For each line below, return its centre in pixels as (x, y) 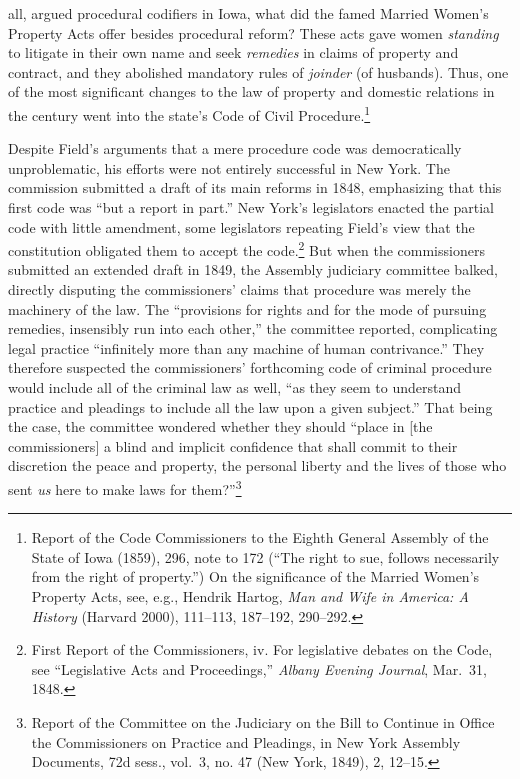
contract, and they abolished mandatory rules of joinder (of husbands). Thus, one (258, 71)
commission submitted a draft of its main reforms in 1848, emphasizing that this (255, 187)
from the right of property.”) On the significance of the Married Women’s (255, 576)
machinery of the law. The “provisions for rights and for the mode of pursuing (247, 308)
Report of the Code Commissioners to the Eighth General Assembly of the (260, 537)
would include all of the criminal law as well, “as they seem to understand (235, 387)
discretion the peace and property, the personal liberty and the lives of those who (257, 465)
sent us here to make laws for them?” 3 (125, 487)
